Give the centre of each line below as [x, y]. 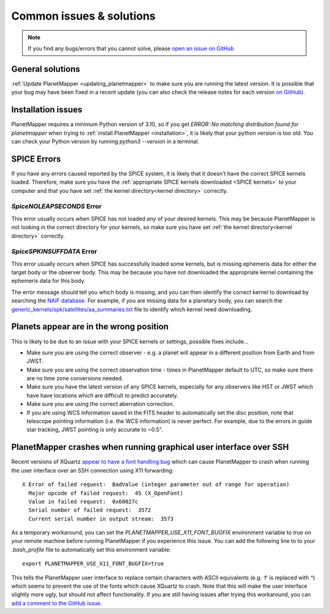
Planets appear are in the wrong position [90, 327]
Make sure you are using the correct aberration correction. [100, 404]
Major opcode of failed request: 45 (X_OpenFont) [106, 493]
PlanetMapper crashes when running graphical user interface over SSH [150, 447]
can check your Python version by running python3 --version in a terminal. [105, 141]
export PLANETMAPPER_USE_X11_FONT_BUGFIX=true [93, 564]
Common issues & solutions [83, 16]
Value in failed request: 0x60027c [83, 501]
